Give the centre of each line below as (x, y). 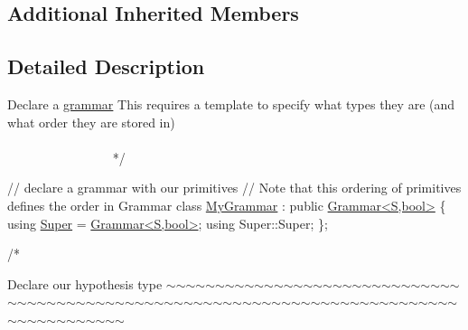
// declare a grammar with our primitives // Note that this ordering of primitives (234, 188)
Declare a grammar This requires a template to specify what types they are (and (231, 104)
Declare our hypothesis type (85, 283)
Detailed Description (106, 66)
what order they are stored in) (91, 122)
